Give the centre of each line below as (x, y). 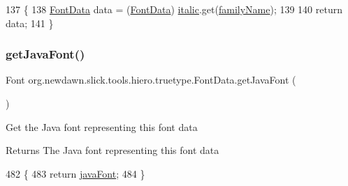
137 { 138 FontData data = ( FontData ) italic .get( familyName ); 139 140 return (174, 9)
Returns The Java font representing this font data (113, 150)
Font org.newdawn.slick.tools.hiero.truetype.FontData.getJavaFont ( (151, 80)
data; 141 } (30, 23)
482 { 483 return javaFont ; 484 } (75, 173)
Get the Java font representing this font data (102, 126)
